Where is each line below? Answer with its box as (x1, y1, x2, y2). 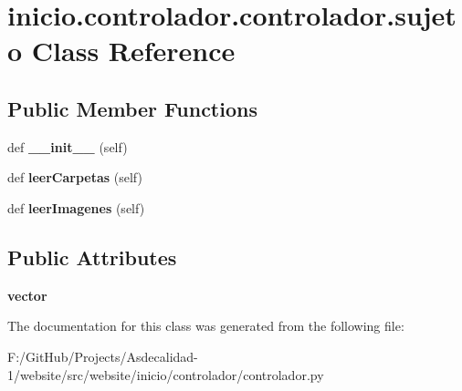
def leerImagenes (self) (7, 198, 145, 217)
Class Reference (31, 32, 236, 69)
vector (7, 285, 47, 304)
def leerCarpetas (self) (7, 168, 142, 187)
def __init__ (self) (7, 137, 128, 156)
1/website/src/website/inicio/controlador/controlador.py (7, 365, 324, 384)
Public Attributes (7, 242, 177, 271)
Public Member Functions (7, 94, 257, 122)
